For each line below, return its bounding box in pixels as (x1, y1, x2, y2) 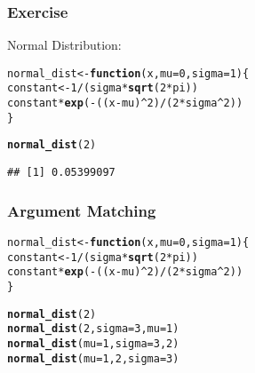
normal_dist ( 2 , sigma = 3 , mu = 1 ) (7, 322, 179, 336)
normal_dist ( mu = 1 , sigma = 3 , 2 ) (7, 337, 179, 350)
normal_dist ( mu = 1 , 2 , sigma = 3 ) (7, 352, 179, 365)
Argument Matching (7, 199, 156, 221)
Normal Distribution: (7, 36, 122, 54)
